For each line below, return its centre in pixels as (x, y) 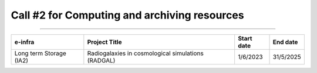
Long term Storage (41, 53)
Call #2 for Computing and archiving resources (127, 15)
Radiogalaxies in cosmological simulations (145, 53)
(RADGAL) (101, 60)
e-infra (24, 42)
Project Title (104, 42)
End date (285, 42)
